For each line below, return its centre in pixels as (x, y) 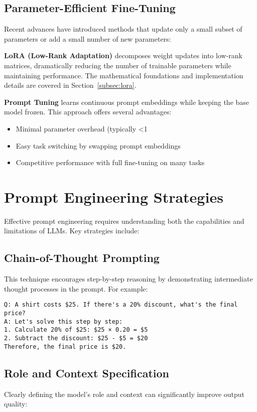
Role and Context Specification (87, 373)
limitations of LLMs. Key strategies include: (72, 231)
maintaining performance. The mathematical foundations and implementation (124, 75)
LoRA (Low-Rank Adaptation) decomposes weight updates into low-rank (123, 55)
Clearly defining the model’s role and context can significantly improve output (124, 394)
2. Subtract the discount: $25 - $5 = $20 (76, 338)
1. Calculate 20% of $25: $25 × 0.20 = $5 (76, 330)
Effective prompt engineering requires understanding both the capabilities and (124, 221)
